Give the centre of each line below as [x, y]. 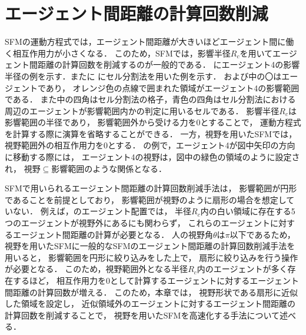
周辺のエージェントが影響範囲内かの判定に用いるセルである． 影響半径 [142, 110]
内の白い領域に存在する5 [248, 211]
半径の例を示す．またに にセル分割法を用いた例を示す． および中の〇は [143, 76]
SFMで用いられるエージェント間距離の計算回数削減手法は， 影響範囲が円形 [151, 188]
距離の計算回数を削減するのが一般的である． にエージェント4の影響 [169, 64]
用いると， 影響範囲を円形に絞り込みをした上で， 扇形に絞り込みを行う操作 [152, 257]
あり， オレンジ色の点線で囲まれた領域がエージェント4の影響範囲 [172, 87]
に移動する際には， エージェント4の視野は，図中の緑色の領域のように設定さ [152, 157]
